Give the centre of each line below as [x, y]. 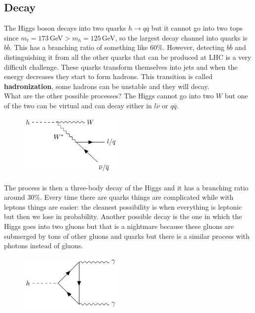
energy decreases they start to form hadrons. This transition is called [108, 76]
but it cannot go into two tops [197, 28]
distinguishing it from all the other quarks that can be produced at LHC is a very [128, 57]
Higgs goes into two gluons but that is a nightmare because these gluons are [119, 226]
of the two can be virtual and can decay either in [78, 105]
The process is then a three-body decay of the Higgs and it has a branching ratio [126, 187]
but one [236, 96]
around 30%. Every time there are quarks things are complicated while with [119, 197]
